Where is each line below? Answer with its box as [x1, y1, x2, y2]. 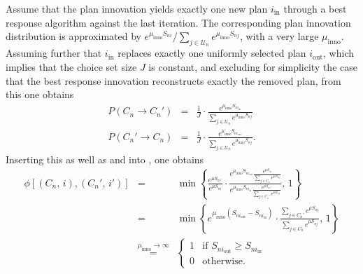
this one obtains [6, 87, 74, 102]
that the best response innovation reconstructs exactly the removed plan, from [6, 73, 341, 88]
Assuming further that [6, 46, 102, 60]
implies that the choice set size [6, 59, 137, 74]
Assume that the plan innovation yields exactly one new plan [6, 1, 268, 15]
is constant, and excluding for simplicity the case [148, 59, 357, 74]
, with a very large [239, 29, 319, 43]
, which [323, 46, 355, 60]
